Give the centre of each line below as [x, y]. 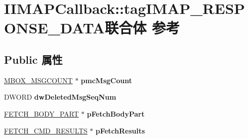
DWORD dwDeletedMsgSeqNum [60, 97]
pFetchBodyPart [116, 113]
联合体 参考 [142, 28]
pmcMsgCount [106, 80]
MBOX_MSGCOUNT [38, 80]
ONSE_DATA [55, 28]
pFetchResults [120, 130]
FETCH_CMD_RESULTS [46, 130]
